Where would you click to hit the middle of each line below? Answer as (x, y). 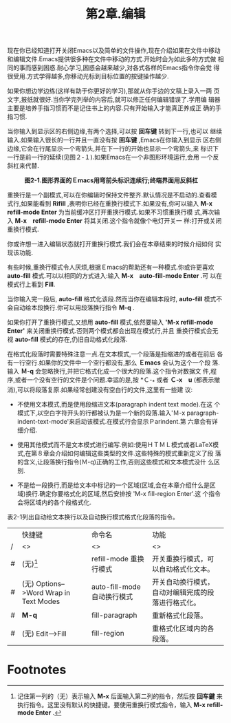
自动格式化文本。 (187, 569)
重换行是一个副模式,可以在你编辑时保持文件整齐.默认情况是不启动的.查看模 (112, 195)
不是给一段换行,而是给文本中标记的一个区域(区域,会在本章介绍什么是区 (116, 485)
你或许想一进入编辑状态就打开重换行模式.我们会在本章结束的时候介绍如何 (111, 244)
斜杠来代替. (23, 166)
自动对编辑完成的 (180, 592)
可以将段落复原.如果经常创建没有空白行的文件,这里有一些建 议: (105, 389)
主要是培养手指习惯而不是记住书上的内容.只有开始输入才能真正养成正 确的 (111, 108)
